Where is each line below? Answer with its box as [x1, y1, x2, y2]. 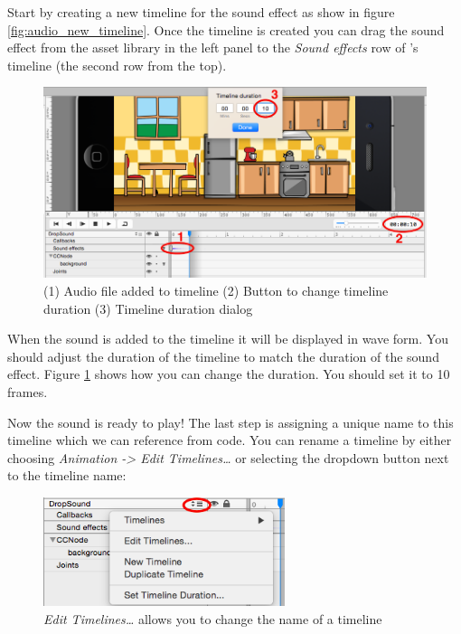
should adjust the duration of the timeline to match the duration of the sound [7, 346, 439, 365]
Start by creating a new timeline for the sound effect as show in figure [7, 3, 395, 21]
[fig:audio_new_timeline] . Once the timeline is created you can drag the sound [7, 20, 445, 39]
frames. [7, 382, 48, 401]
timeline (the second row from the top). [7, 55, 227, 74]
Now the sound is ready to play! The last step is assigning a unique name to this [7, 412, 454, 431]
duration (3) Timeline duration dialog [43, 298, 253, 317]
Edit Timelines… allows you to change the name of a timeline [43, 609, 382, 628]
